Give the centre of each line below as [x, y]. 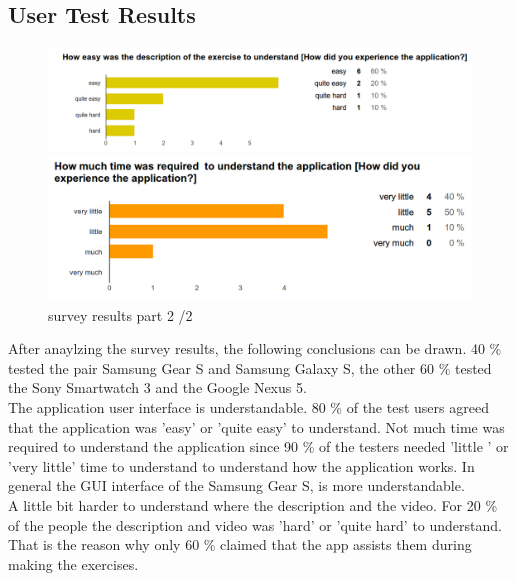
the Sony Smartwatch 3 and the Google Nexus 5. [157, 387]
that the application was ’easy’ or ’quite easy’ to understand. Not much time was [256, 426]
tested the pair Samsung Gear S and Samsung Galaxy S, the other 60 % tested [250, 367]
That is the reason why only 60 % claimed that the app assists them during [240, 544]
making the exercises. [73, 563]
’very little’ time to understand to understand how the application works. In [241, 465]
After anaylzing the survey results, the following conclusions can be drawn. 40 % [255, 348]
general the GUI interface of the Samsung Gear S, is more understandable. [236, 485]
